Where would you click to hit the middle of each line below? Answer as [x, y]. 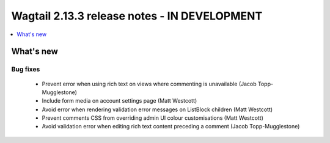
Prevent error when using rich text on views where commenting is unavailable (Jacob [149, 84]
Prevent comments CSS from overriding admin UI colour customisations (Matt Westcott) [153, 118]
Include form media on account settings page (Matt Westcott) [119, 101]
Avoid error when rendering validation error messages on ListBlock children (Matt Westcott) [157, 109]
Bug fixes [26, 69]
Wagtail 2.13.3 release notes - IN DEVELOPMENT [137, 16]
